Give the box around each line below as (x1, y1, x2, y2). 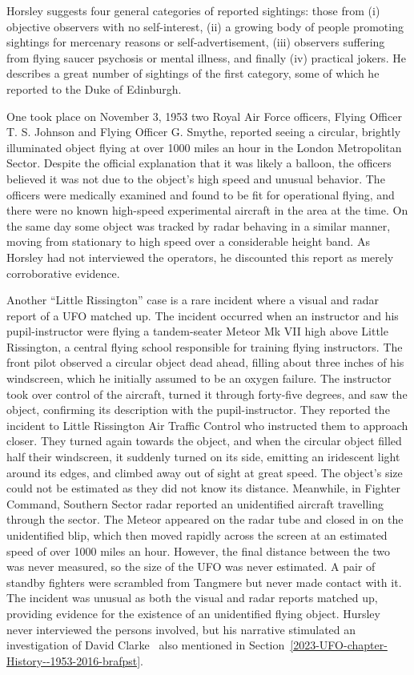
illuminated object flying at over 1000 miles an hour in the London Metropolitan (6, 139, 402, 155)
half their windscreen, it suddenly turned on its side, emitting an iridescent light (6, 448, 400, 465)
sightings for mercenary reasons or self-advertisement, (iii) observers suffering (6, 34, 385, 50)
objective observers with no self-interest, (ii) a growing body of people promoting (6, 18, 404, 34)
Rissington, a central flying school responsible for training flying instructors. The (6, 338, 403, 355)
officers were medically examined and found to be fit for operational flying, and (6, 186, 395, 203)
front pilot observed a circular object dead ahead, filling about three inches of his (6, 354, 404, 371)
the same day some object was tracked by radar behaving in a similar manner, (6, 217, 391, 234)
